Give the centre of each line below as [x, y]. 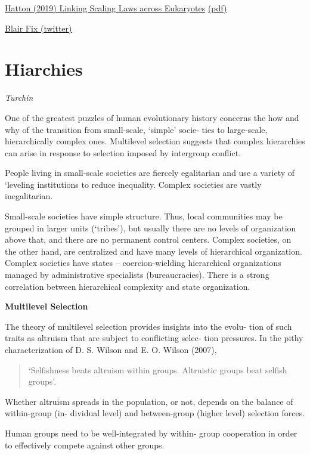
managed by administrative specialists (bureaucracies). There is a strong [137, 275]
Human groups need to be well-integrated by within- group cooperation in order [151, 433]
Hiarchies [44, 69]
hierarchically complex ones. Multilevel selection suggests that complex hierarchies [155, 141]
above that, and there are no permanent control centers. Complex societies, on [148, 239]
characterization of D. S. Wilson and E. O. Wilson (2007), [111, 349]
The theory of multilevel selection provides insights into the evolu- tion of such [148, 326]
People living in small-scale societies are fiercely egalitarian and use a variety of [150, 173]
